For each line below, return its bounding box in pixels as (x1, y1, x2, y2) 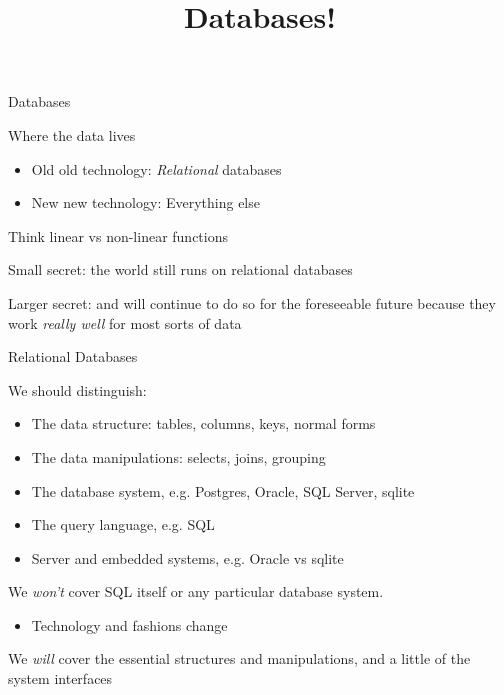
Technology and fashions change (31, 614, 228, 635)
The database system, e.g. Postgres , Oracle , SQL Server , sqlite (31, 480, 415, 501)
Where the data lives (8, 124, 136, 145)
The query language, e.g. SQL (31, 514, 215, 535)
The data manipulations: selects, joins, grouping (31, 446, 326, 467)
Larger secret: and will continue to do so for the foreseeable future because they (8, 292, 496, 313)
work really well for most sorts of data (8, 312, 242, 333)
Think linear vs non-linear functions (8, 225, 228, 246)
